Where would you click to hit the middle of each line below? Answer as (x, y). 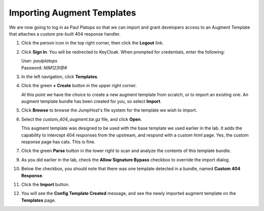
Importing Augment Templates (73, 13)
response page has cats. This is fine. (58, 142)
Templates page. (39, 200)
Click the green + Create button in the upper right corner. (79, 86)
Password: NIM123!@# (44, 68)
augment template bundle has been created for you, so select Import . (91, 101)
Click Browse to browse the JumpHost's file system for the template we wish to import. (109, 110)
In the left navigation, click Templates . (60, 77)
